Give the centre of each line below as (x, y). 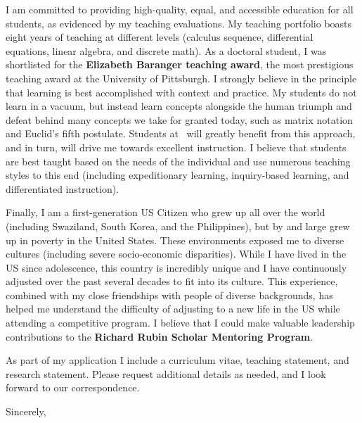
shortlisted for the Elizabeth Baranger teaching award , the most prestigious (180, 64)
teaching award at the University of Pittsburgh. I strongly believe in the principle (181, 78)
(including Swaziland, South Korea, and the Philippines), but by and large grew (178, 226)
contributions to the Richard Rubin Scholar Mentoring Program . (160, 336)
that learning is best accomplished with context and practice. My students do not (181, 92)
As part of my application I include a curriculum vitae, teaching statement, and (177, 360)
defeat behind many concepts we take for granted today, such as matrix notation (179, 119)
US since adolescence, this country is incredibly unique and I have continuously (176, 267)
